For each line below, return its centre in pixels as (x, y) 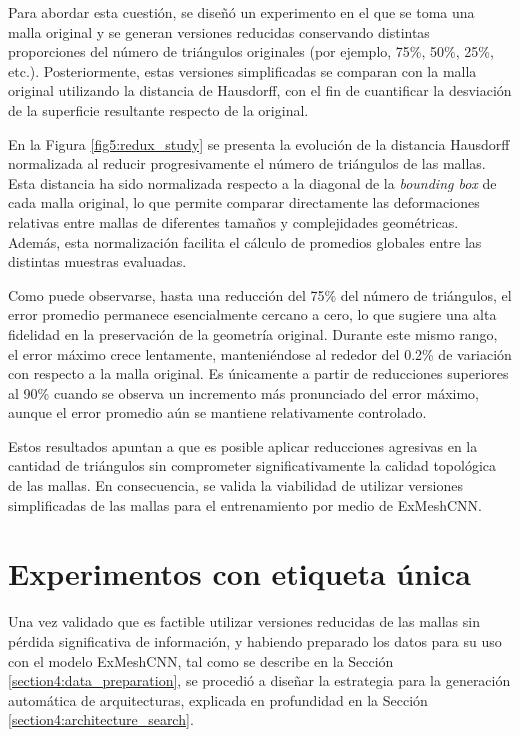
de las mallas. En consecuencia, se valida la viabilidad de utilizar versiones (235, 485)
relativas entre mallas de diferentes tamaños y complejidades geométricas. (233, 221)
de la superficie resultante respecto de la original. (158, 109)
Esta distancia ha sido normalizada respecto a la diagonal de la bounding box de (252, 182)
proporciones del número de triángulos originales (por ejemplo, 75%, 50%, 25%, (251, 51)
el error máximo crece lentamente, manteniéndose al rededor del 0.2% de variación (260, 353)
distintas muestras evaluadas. (97, 261)
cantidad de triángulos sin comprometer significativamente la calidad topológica (252, 465)
